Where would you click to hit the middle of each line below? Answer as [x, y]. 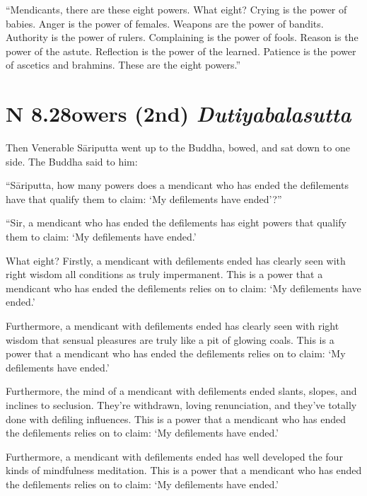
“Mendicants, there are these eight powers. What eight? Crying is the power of [176, 9]
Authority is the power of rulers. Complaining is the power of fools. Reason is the [182, 37]
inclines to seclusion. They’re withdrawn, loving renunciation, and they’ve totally [181, 405]
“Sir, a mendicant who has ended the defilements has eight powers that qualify [176, 223]
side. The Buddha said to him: [72, 161]
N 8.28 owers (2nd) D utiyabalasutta [179, 114]
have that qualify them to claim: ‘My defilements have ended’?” [144, 198]
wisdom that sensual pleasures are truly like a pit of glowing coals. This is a [170, 339]
